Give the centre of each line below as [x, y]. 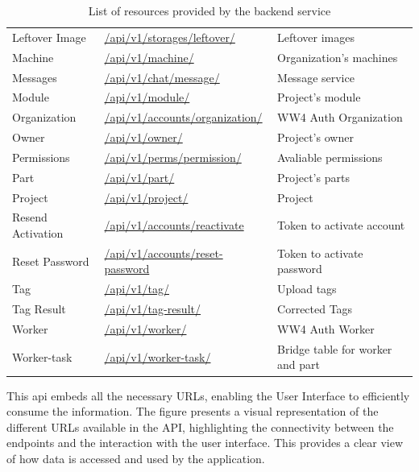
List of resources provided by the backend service [209, 10]
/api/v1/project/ [146, 197]
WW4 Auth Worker [326, 329]
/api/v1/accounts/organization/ [183, 117]
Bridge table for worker [335, 348]
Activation [38, 233]
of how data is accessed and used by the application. [136, 458]
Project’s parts [313, 177]
